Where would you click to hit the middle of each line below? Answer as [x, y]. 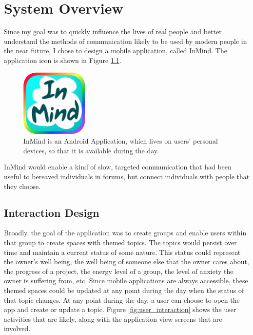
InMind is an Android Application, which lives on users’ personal [121, 141]
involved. [17, 328]
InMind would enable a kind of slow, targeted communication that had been [118, 167]
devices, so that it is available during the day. [91, 150]
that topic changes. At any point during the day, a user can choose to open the [122, 300]
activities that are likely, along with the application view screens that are [113, 319]
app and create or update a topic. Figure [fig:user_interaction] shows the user [120, 309]
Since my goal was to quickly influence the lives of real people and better [113, 31]
